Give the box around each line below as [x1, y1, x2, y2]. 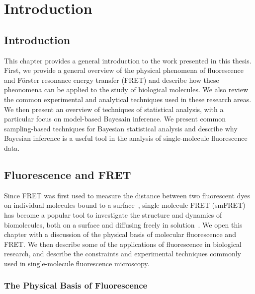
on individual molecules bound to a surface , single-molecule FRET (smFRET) [4, 200, 246, 210]
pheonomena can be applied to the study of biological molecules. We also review [4, 84, 249, 95]
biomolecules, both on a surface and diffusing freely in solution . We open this [4, 219, 243, 230]
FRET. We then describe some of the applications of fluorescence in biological [4, 238, 242, 249]
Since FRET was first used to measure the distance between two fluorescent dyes [4, 190, 251, 200]
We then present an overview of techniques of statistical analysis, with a [4, 104, 224, 114]
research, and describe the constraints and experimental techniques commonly [4, 248, 241, 259]
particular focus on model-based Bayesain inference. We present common [4, 114, 226, 124]
